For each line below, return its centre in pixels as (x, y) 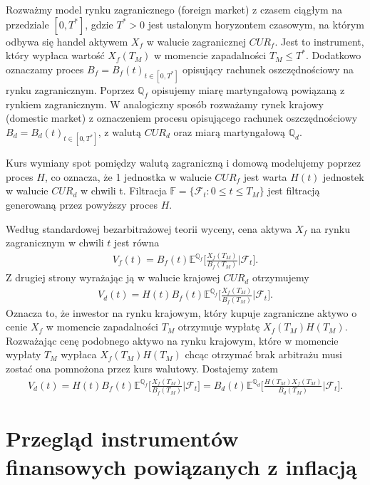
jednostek (344, 176)
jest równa (137, 242)
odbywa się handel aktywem (67, 41)
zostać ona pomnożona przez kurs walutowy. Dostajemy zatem (142, 368)
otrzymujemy (281, 277)
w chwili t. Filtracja (123, 191)
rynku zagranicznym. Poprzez (70, 89)
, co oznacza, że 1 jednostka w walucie (128, 176)
